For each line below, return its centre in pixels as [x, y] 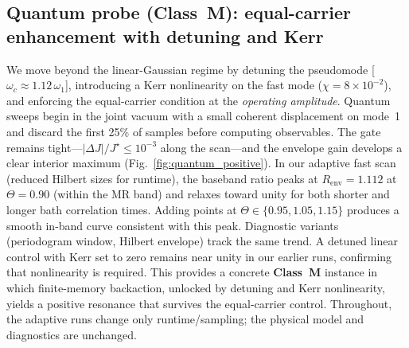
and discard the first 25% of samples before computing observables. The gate [194, 131]
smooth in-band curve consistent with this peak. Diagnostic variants [173, 225]
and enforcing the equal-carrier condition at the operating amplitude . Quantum [199, 100]
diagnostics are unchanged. [72, 334]
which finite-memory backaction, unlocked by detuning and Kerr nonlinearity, [196, 287]
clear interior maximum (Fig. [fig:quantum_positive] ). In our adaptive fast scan [201, 163]
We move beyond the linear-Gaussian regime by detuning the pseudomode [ [191, 69]
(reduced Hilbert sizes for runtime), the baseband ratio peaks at [162, 178]
